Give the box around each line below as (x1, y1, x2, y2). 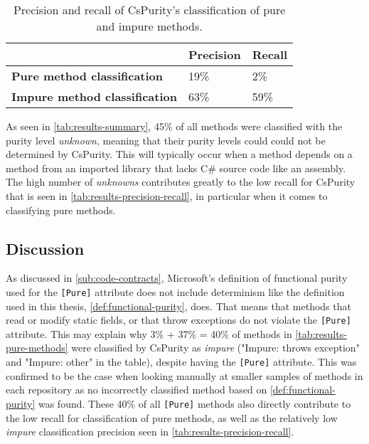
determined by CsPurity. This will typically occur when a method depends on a (6, 147, 353, 162)
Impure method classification (11, 88, 177, 105)
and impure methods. (96, 18, 203, 34)
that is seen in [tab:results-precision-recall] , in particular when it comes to (6, 188, 328, 203)
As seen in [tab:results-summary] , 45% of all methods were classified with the (6, 119, 343, 133)
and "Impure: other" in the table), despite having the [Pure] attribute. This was (6, 354, 357, 369)
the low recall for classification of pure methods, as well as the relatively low (6, 410, 338, 425)
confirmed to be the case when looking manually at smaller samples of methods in (6, 368, 363, 383)
